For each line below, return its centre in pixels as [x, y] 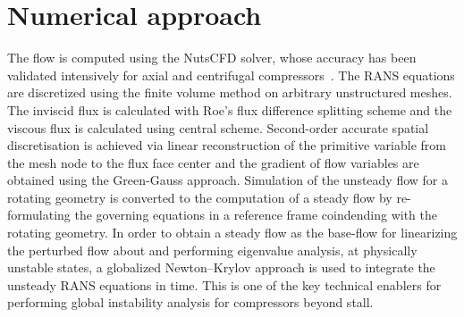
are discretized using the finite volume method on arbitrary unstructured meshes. [230, 92]
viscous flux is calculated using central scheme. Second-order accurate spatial [218, 127]
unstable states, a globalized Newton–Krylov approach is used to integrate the [221, 267]
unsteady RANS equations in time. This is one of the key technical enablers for [224, 284]
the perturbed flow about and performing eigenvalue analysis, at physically [212, 250]
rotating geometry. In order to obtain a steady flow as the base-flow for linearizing [232, 233]
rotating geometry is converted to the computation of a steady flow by [200, 197]
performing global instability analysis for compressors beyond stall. [190, 302]
